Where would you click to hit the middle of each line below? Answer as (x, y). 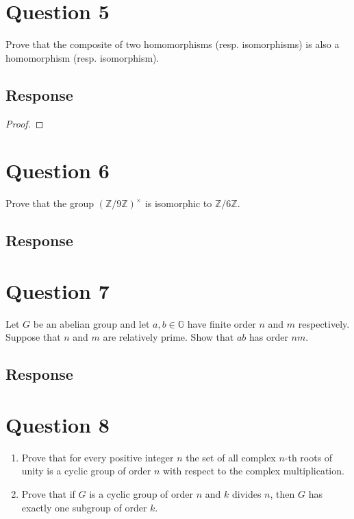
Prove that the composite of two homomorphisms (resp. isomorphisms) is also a (173, 44)
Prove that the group (50, 203)
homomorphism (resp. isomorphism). (83, 57)
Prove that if (48, 494)
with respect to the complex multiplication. (253, 471)
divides (246, 494)
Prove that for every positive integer (98, 457)
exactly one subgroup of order (84, 507)
